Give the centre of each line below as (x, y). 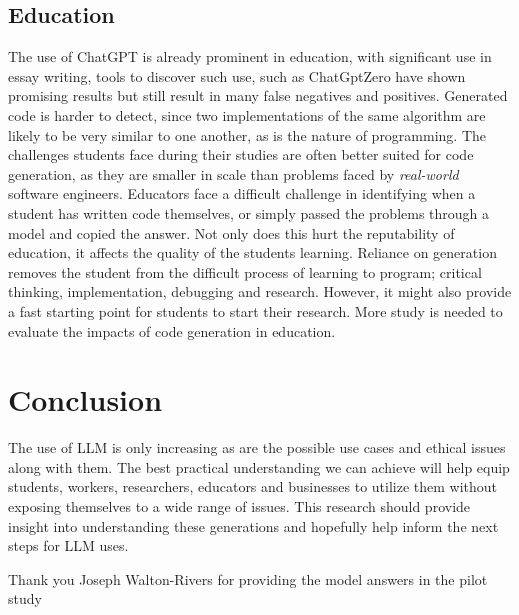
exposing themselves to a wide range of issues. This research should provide (239, 506)
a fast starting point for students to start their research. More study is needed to (255, 310)
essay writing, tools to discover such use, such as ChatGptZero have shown (237, 75)
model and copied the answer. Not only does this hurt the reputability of (231, 232)
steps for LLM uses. (68, 545)
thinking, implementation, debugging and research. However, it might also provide (260, 291)
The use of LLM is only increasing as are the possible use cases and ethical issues (257, 447)
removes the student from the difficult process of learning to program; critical (245, 271)
